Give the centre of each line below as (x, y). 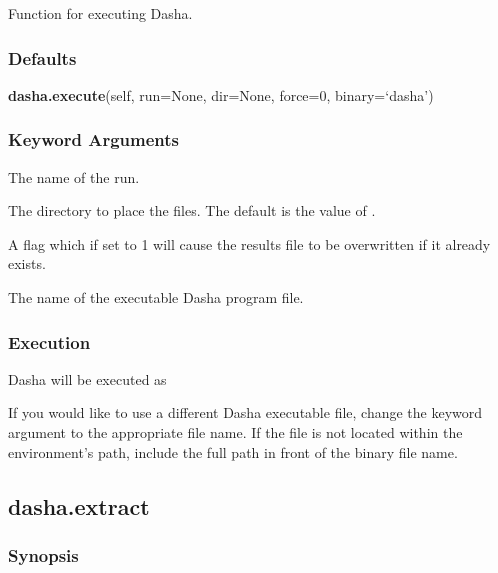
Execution (49, 341)
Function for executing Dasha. (100, 13)
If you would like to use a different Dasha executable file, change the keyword (245, 412)
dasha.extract (79, 505)
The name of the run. (74, 176)
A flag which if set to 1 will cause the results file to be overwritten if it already (249, 243)
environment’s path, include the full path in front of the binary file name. (233, 451)
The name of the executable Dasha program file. (156, 297)
